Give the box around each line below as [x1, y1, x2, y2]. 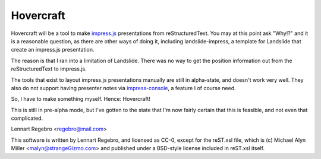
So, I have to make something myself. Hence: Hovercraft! [11, 96, 151, 103]
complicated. [11, 115, 43, 122]
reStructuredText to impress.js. [11, 65, 87, 72]
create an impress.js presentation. [11, 46, 95, 53]
